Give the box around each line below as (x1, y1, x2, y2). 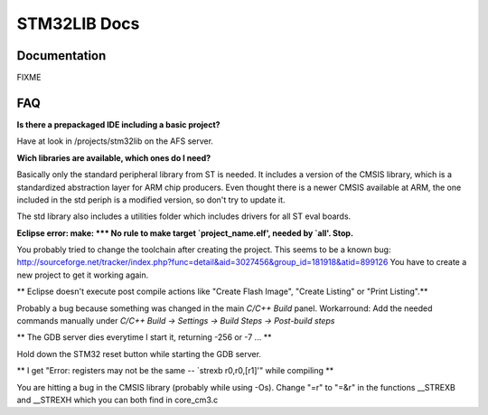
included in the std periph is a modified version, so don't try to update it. (16, 194, 286, 205)
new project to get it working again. (16, 269, 149, 280)
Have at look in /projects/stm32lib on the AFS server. (16, 136, 214, 146)
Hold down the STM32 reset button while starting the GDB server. (16, 348, 262, 359)
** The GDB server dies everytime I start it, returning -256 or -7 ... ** (16, 332, 272, 343)
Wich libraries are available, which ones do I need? (16, 152, 211, 163)
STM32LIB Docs (16, 14, 140, 33)
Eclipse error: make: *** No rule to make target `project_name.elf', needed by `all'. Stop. (16, 227, 354, 239)
